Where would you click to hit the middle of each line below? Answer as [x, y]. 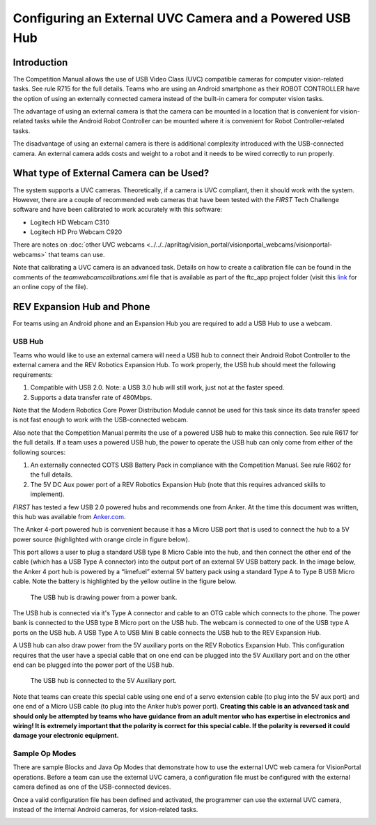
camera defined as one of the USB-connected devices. [92, 787]
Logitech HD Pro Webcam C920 [76, 232]
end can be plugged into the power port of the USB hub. [93, 665]
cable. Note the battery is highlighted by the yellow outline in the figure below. [125, 581]
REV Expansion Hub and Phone [81, 307]
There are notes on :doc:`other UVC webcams [79, 245]
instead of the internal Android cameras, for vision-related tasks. [105, 810]
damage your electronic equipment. [66, 736]
